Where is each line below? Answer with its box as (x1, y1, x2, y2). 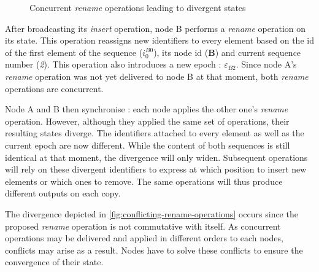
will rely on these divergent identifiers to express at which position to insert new (5, 163, 307, 176)
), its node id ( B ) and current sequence (153, 45, 301, 58)
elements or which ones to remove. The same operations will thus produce (5, 174, 283, 187)
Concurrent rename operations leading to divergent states (29, 1, 246, 14)
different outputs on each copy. (5, 187, 121, 200)
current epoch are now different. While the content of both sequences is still (5, 138, 290, 151)
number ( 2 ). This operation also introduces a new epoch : (5, 58, 221, 71)
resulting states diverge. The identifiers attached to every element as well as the (5, 126, 304, 139)
